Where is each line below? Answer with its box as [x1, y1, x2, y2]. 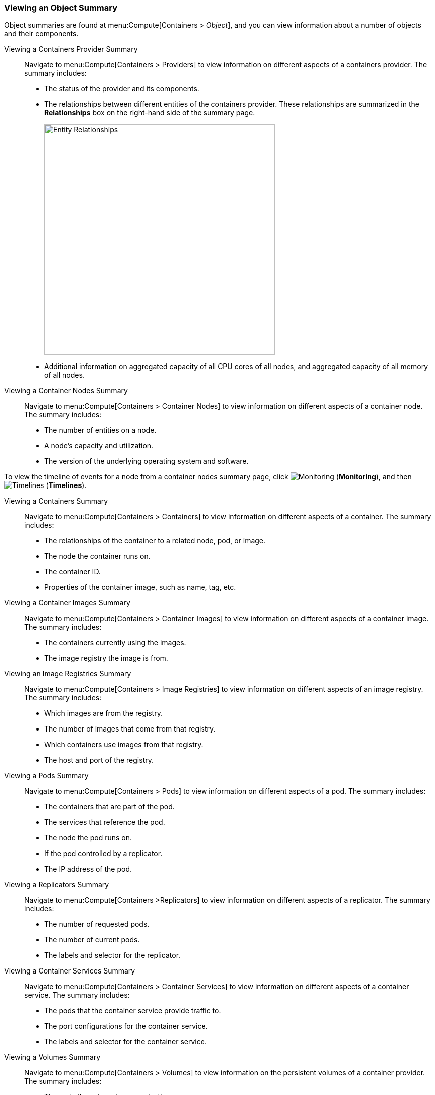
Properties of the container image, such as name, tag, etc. [44, 583, 236, 592]
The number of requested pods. [44, 920, 150, 929]
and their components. [4, 29, 79, 38]
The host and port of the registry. [44, 756, 154, 765]
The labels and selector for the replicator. [44, 951, 181, 960]
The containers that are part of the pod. [44, 802, 175, 811]
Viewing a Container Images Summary [4, 598, 130, 607]
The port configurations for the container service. [44, 1022, 208, 1031]
